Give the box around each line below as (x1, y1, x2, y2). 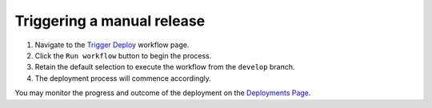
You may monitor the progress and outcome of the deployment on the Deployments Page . (14, 88, 311, 98)
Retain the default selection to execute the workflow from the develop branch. (34, 62, 295, 72)
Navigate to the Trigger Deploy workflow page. (34, 40, 190, 50)
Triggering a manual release (14, 12, 206, 30)
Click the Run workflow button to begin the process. (34, 50, 212, 60)
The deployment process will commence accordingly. (34, 73, 212, 83)
